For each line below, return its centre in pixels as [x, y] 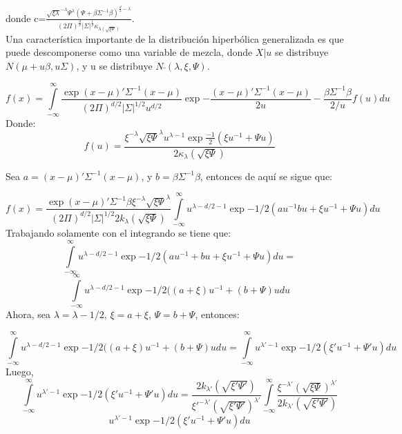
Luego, [20, 372]
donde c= [26, 18]
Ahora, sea [28, 314]
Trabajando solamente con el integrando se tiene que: [118, 233]
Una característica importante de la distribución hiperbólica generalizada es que [175, 38]
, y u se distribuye [114, 66]
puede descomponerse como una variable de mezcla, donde [129, 52]
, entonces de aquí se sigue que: [266, 176]
